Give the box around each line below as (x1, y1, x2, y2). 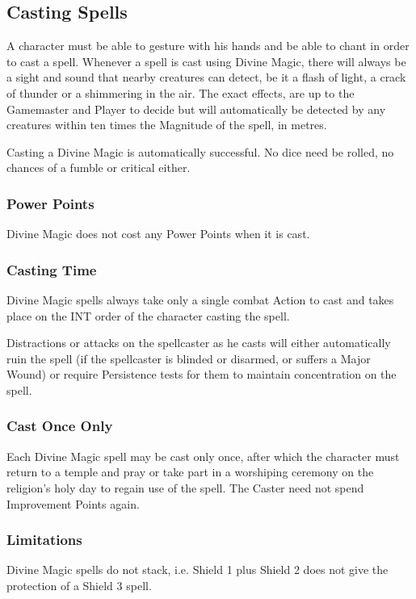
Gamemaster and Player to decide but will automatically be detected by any (6, 100, 386, 117)
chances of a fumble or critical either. (6, 159, 191, 176)
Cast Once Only (6, 416, 113, 436)
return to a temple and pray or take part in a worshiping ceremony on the (6, 463, 374, 480)
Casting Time (6, 259, 97, 279)
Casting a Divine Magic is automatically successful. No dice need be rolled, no (6, 143, 394, 160)
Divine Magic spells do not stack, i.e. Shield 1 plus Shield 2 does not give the (6, 561, 389, 578)
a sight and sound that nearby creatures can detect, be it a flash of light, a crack (6, 69, 406, 86)
